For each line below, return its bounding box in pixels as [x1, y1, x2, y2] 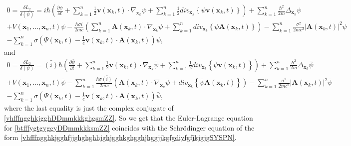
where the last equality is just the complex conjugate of [4, 103, 174, 113]
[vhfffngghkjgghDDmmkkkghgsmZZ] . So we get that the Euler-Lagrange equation [4, 113, 253, 123]
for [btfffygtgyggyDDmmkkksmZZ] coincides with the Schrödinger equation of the [4, 122, 255, 133]
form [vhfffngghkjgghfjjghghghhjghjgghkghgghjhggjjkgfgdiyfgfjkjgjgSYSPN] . [4, 132, 237, 143]
